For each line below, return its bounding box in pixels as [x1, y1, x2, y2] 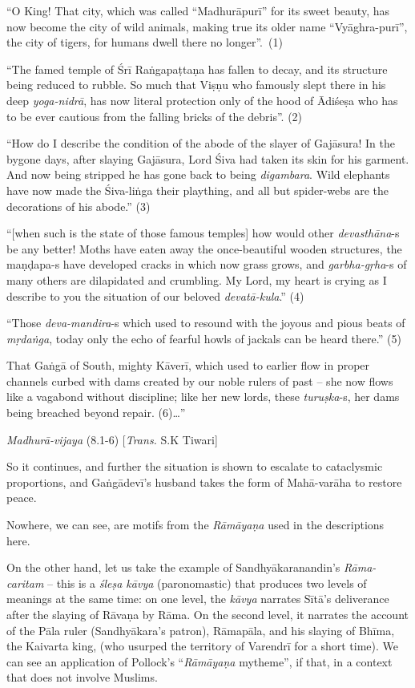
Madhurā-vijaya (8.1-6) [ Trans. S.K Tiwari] [6, 431, 218, 447]
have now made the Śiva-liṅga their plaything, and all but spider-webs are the [6, 181, 389, 198]
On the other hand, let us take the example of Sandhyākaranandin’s [6, 559, 340, 576]
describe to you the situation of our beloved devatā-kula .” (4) [6, 287, 304, 304]
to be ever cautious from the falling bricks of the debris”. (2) [6, 107, 303, 124]
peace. [6, 489, 37, 506]
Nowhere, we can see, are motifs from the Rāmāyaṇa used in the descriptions [6, 516, 385, 533]
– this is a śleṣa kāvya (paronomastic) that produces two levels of [47, 574, 367, 591]
